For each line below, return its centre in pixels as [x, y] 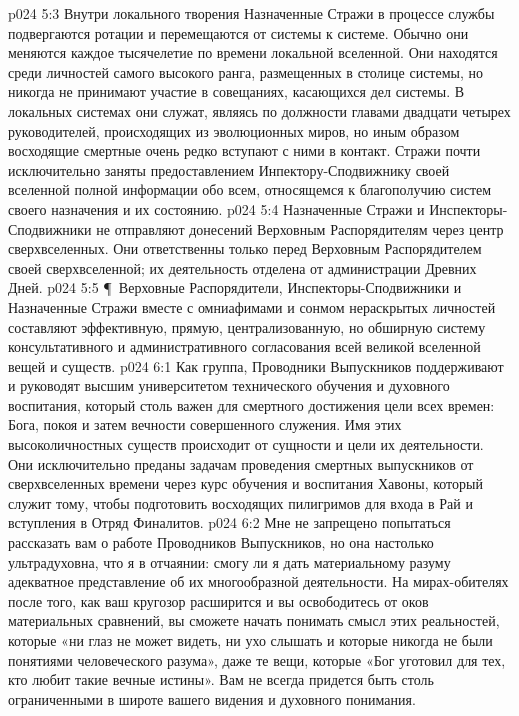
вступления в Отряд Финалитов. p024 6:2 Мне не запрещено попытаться [229, 522]
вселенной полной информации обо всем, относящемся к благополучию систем [250, 189]
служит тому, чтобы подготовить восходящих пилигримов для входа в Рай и [240, 502]
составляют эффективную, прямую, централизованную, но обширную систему [247, 326]
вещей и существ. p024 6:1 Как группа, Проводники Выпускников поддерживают [256, 365]
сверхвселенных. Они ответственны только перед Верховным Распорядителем [245, 248]
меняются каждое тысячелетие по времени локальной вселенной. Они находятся [253, 52]
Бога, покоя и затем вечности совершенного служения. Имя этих [205, 424]
